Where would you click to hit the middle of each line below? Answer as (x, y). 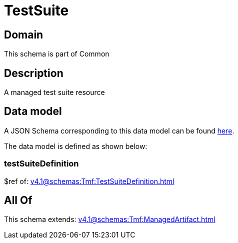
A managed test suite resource (54, 92)
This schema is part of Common (57, 54)
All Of (18, 200)
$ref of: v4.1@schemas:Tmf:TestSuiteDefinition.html (89, 181)
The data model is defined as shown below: (76, 146)
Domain (24, 34)
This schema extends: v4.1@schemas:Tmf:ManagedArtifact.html (110, 219)
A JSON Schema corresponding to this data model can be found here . (119, 130)
